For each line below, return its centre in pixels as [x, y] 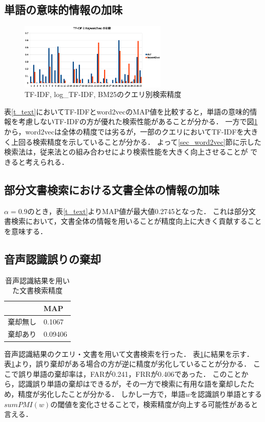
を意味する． [26, 231]
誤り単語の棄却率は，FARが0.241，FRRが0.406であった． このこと [130, 373]
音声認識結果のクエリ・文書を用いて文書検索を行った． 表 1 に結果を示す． [129, 353]
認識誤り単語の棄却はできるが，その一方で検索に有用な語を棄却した [133, 384]
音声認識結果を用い [37, 280]
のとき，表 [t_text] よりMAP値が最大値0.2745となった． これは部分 [138, 211]
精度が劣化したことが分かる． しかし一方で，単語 [102, 394]
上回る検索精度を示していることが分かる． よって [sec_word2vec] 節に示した [136, 141]
